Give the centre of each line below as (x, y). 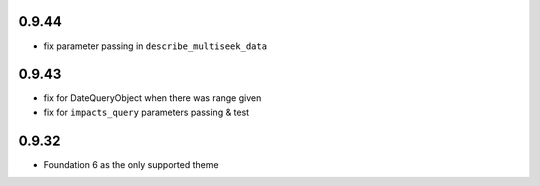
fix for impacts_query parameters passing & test (146, 112)
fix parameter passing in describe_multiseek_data (155, 46)
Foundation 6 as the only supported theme (131, 164)
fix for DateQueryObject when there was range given (152, 98)
